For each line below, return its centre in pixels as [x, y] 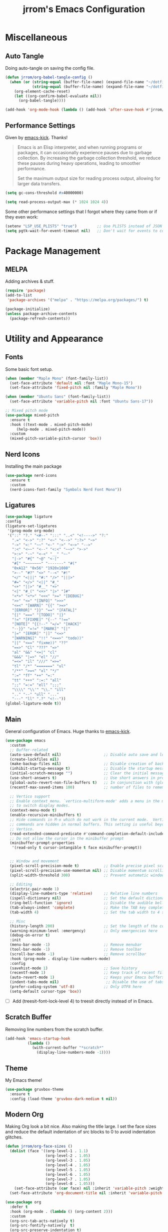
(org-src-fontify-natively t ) [42, 1225]
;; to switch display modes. [40, 806]
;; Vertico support [30, 796]
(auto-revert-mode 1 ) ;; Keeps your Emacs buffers [87, 978]
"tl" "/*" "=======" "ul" [39, 666]
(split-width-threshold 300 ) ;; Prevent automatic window [87, 875]
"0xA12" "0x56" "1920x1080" [41, 568]
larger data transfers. [39, 183]
